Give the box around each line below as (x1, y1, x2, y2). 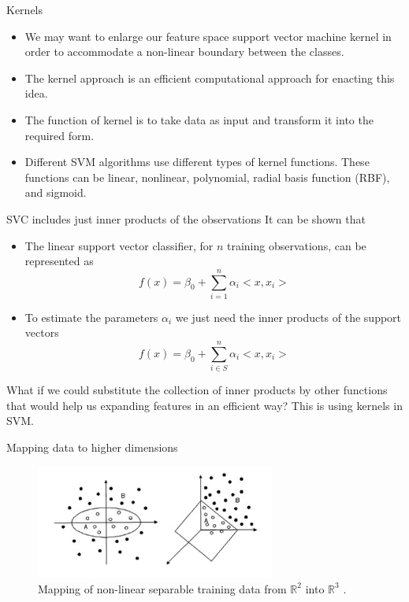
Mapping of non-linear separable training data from (38, 580, 287, 596)
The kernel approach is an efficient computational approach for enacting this (24, 69, 395, 86)
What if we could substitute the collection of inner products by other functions (6, 382, 388, 398)
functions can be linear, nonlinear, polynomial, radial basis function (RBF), (24, 168, 390, 185)
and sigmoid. (24, 184, 87, 201)
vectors (24, 324, 59, 341)
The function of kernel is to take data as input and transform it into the (24, 111, 374, 127)
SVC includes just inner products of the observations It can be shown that (6, 210, 366, 227)
